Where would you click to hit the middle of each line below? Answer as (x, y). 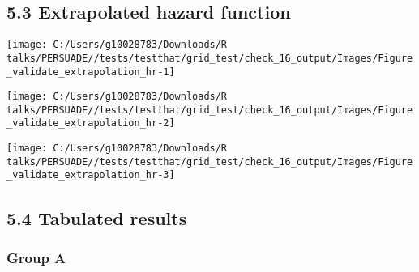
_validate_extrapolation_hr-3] (91, 175)
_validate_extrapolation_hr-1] (91, 72)
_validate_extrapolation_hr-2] (91, 123)
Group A (36, 257)
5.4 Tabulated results (97, 217)
